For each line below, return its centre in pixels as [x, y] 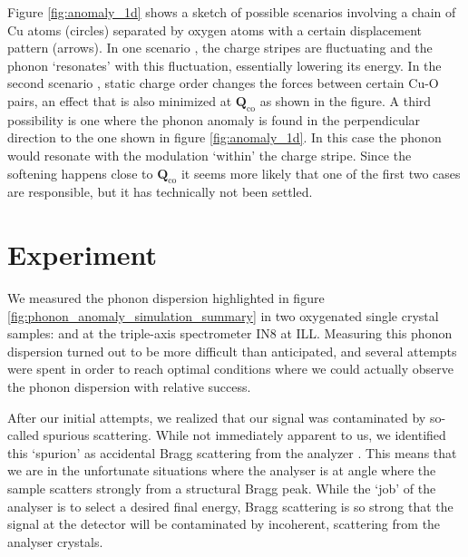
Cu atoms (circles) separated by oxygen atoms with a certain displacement [215, 29]
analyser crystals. [55, 541]
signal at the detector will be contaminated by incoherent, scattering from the [224, 524]
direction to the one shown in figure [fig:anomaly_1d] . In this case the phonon [224, 137]
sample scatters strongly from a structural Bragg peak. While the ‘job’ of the [222, 488]
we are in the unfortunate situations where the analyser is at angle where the [222, 470]
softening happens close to [80, 173]
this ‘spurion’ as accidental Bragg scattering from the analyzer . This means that [232, 452]
